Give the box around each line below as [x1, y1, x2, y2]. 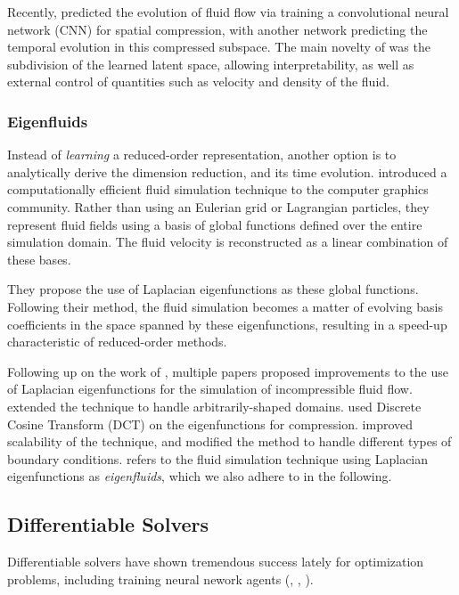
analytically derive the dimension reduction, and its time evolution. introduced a [7, 162, 447, 181]
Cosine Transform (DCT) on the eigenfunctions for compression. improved [7, 414, 414, 433]
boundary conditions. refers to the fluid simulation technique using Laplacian [7, 449, 429, 468]
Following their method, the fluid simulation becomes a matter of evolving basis [7, 297, 444, 315]
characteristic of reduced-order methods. [7, 332, 227, 351]
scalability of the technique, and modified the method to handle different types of [7, 432, 452, 451]
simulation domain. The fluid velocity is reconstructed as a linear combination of [7, 232, 448, 251]
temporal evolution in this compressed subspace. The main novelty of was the [7, 37, 430, 56]
